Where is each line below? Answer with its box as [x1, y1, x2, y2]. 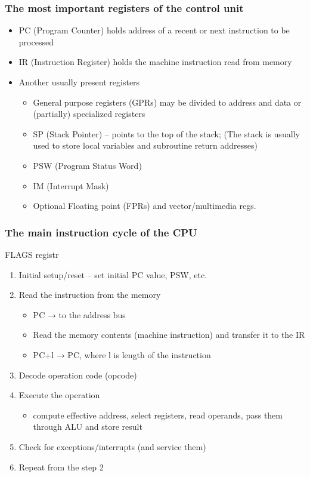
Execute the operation [18, 389, 100, 401]
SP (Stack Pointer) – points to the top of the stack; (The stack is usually [33, 127, 300, 140]
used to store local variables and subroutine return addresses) [33, 139, 258, 152]
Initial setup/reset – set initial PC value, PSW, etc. [18, 268, 207, 281]
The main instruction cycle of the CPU [5, 224, 197, 239]
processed [18, 35, 54, 48]
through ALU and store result [33, 420, 142, 433]
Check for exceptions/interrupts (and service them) [18, 440, 206, 453]
